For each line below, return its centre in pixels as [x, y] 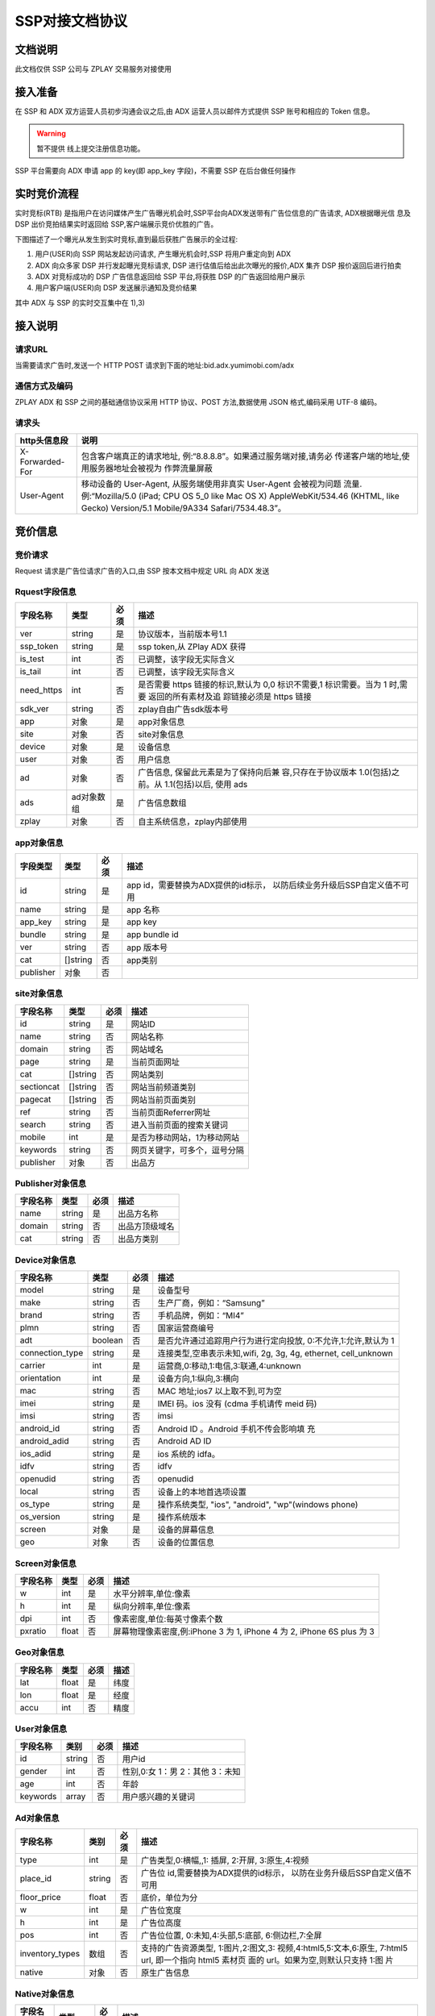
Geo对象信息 [39, 1652]
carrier [33, 1365]
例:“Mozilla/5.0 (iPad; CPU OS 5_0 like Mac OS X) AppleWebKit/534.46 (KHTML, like [240, 496]
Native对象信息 [45, 1993]
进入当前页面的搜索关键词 [180, 1125]
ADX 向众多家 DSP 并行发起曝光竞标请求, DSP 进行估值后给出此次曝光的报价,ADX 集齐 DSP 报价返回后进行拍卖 [218, 265]
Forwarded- [42, 462]
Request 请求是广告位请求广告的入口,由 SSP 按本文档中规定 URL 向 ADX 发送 [142, 571]
